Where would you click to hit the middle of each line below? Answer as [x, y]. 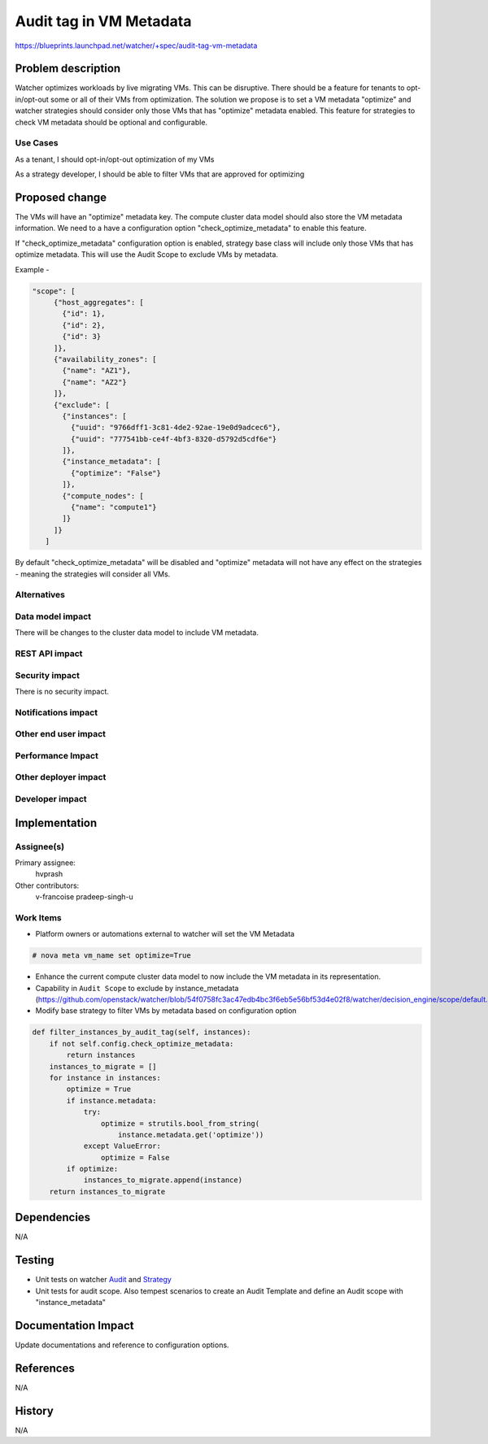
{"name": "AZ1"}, [97, 371]
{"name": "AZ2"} [95, 382]
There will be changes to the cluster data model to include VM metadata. [137, 633]
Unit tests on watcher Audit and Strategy [104, 1280]
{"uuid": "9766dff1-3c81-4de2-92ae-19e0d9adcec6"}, [176, 428]
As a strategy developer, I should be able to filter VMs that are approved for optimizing [160, 174]
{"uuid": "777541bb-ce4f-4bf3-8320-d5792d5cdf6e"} [174, 439]
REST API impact [49, 654]
